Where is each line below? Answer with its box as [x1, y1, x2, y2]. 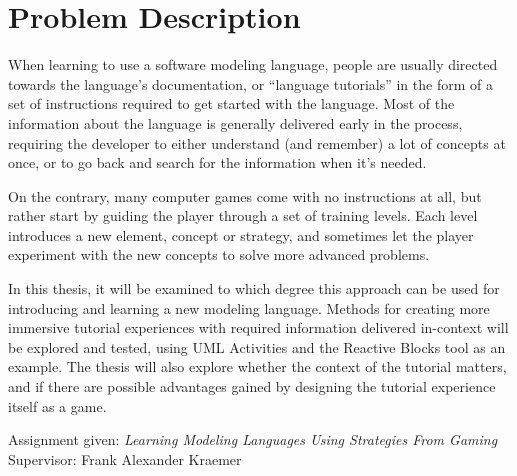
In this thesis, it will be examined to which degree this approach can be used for [8, 278, 500, 299]
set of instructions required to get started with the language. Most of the [8, 93, 455, 114]
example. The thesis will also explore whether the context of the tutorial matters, [8, 356, 507, 377]
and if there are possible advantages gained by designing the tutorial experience [8, 376, 496, 397]
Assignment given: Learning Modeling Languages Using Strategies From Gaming [8, 429, 498, 450]
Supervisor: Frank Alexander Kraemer [8, 448, 242, 469]
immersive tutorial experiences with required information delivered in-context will [8, 317, 509, 338]
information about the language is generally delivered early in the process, [8, 112, 463, 133]
